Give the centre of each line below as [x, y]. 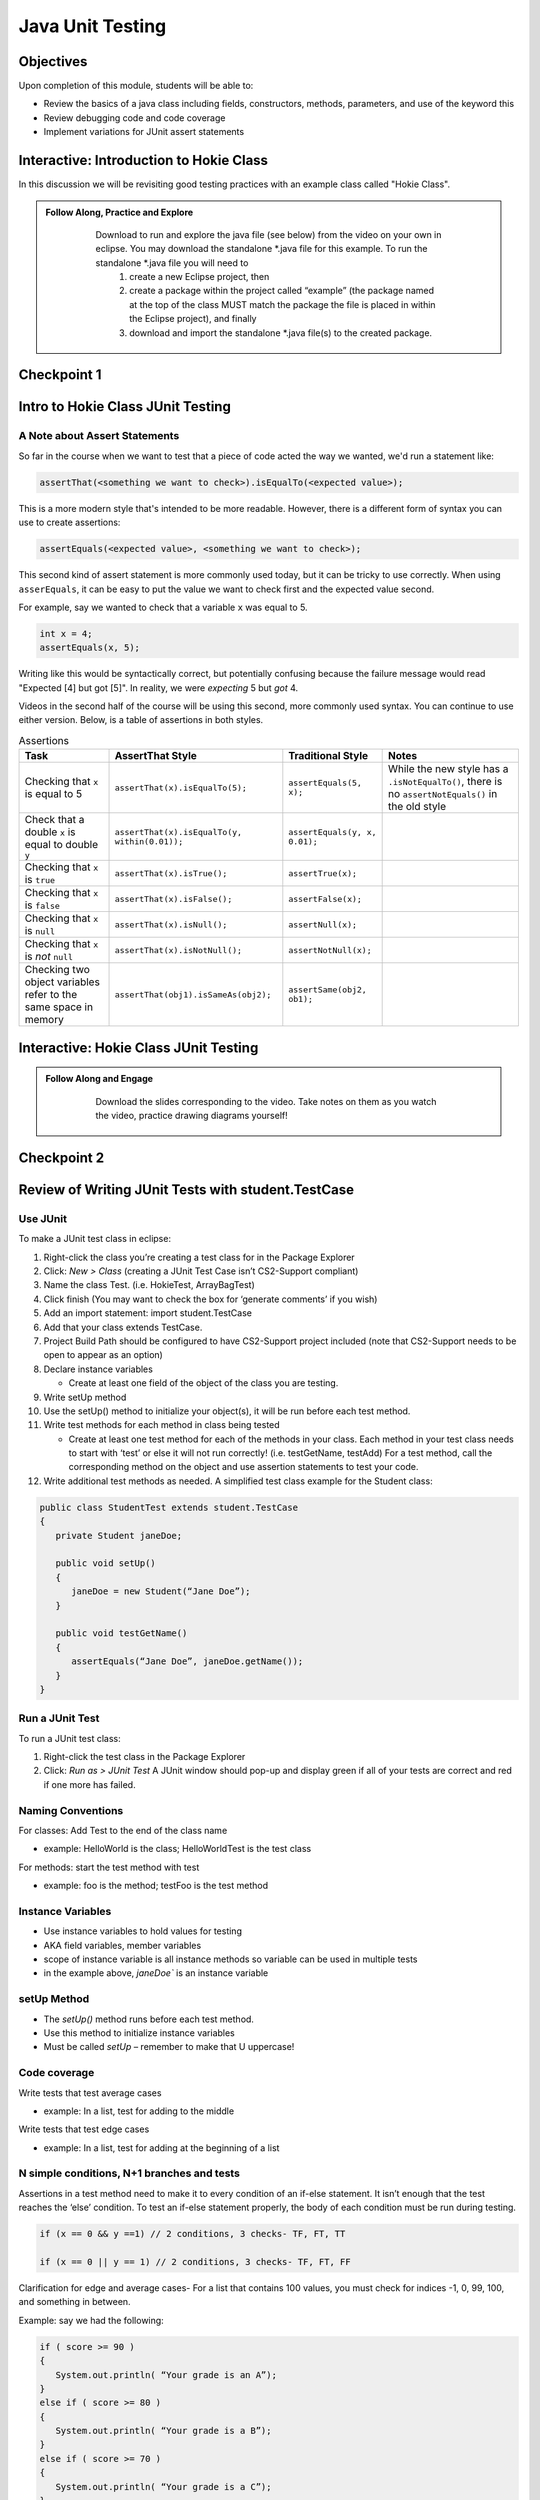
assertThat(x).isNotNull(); [178, 950]
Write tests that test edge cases [84, 2129]
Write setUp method [85, 1397]
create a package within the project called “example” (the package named [282, 291]
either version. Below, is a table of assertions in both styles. [141, 720]
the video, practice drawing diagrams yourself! [192, 1116]
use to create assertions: [69, 522]
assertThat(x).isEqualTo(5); [180, 787]
